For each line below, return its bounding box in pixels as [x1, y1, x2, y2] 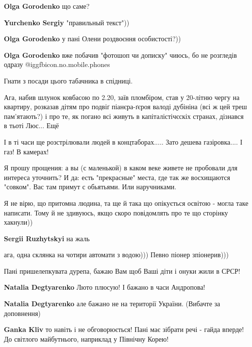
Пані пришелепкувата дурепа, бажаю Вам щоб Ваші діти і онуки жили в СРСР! [4, 265, 240, 276]
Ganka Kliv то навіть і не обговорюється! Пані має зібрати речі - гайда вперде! [4, 324, 244, 334]
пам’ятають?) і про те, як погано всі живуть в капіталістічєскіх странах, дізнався [4, 111, 244, 121]
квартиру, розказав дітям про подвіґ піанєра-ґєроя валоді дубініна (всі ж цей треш [4, 101, 247, 112]
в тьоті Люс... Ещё [4, 120, 59, 131]
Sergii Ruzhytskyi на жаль [4, 233, 90, 243]
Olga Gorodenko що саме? [4, 1, 90, 11]
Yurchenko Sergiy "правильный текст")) [4, 17, 130, 27]
